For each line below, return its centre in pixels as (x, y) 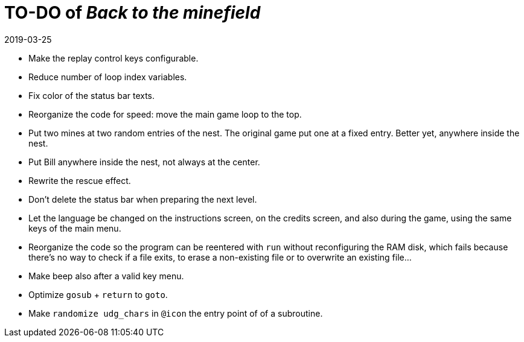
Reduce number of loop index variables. (108, 77)
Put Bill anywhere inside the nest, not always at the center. (144, 162)
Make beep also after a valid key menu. (106, 276)
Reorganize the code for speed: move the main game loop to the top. (165, 114)
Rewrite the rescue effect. (80, 180)
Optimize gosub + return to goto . (98, 294)
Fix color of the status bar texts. (92, 95)
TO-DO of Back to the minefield (133, 13)
